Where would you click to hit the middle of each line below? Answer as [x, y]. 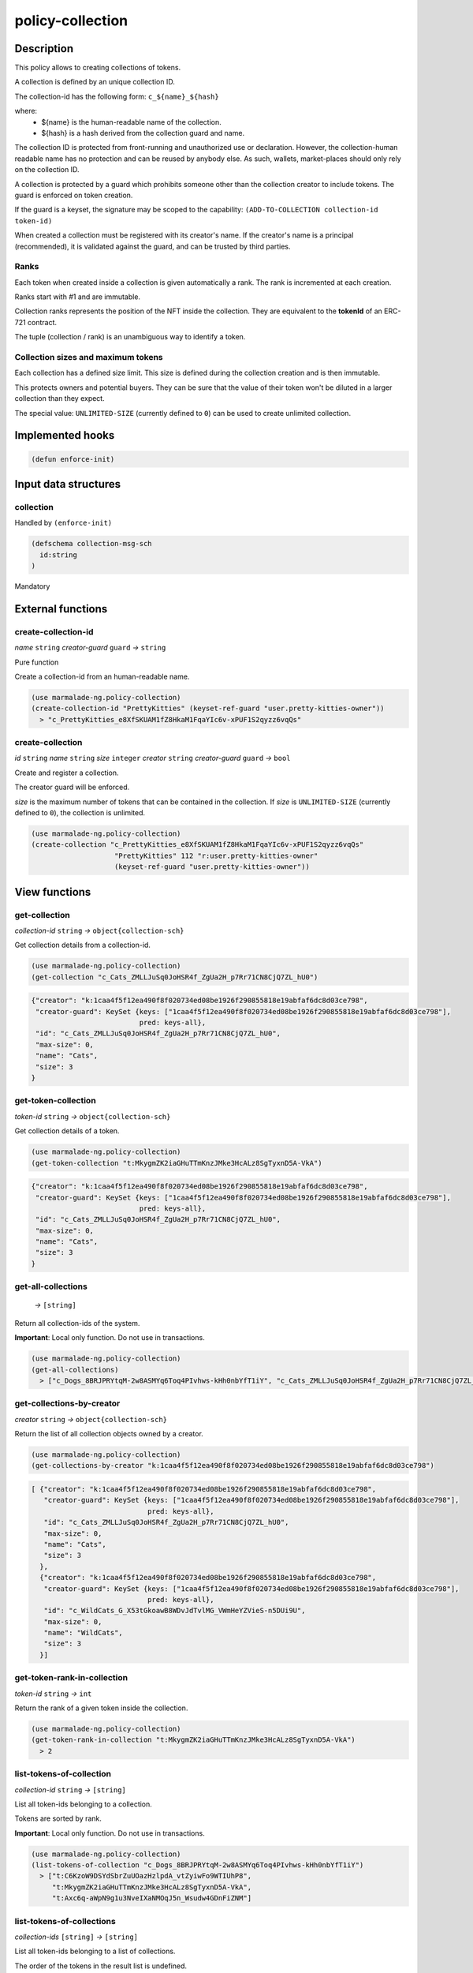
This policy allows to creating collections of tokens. [98, 68]
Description [44, 49]
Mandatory [32, 586]
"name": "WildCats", [84, 1633]
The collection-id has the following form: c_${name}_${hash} [117, 96]
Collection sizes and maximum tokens [89, 357]
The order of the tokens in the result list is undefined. [101, 1966]
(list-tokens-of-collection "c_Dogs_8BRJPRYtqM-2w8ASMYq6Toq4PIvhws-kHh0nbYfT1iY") [197, 1865]
